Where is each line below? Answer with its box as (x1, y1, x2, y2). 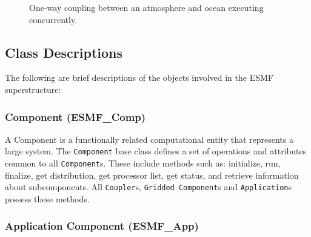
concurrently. (29, 13, 78, 26)
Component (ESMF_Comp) (5, 109, 146, 124)
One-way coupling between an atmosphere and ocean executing (29, 1, 264, 13)
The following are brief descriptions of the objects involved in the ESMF (5, 71, 273, 84)
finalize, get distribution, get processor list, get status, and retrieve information (5, 168, 299, 181)
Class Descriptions (5, 43, 123, 61)
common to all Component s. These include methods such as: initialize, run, (5, 157, 281, 170)
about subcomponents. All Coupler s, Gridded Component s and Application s (5, 180, 292, 193)
